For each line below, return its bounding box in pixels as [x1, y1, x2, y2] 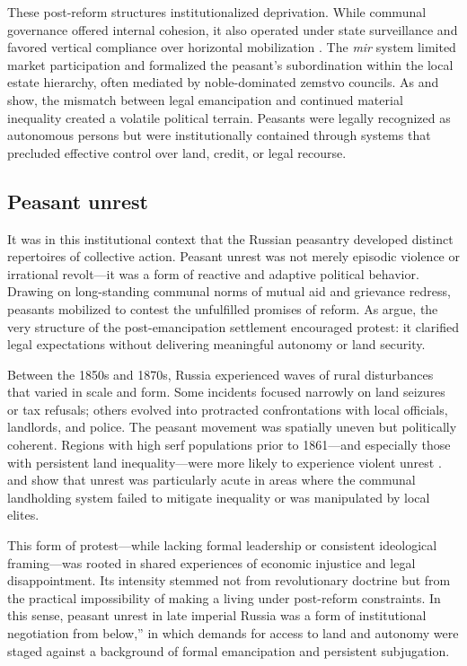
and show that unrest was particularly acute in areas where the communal [7, 470, 416, 489]
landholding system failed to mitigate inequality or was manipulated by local [7, 487, 430, 506]
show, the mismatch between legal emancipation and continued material [7, 90, 403, 109]
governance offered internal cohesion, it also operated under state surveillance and [7, 20, 458, 39]
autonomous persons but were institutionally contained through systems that [7, 126, 431, 145]
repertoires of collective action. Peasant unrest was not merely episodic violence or [7, 247, 460, 266]
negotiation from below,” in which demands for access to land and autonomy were [7, 624, 459, 643]
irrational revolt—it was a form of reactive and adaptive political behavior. [7, 264, 419, 283]
